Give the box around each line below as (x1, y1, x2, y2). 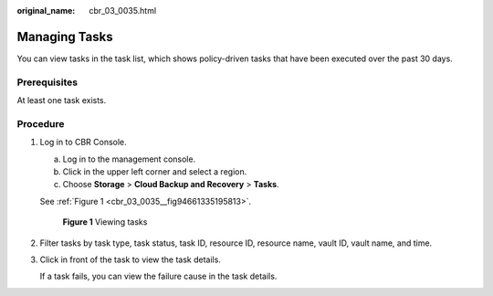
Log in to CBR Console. (39, 137, 127, 148)
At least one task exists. (16, 95, 107, 106)
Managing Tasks (16, 28, 113, 45)
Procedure (16, 117, 65, 130)
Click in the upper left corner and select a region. (62, 165, 247, 177)
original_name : (16, 5, 76, 16)
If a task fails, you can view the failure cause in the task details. (39, 270, 278, 282)
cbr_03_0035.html (89, 5, 157, 16)
